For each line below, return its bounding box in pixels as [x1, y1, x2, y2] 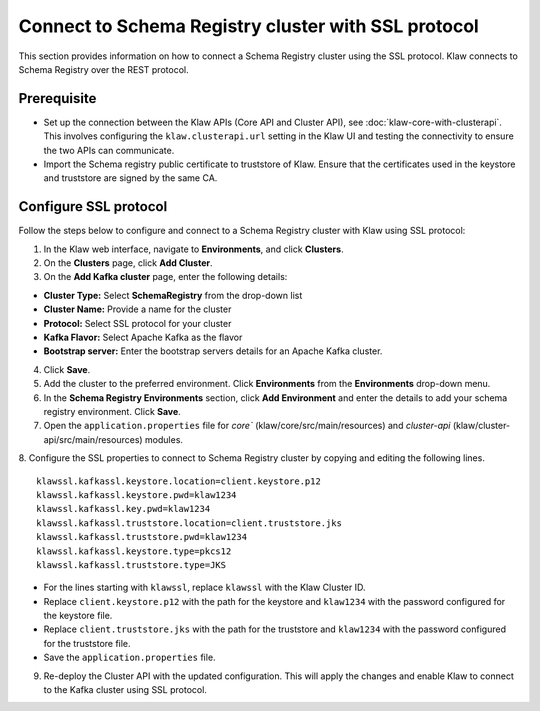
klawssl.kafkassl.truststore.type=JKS [36, 559, 227, 570]
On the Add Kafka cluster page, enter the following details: [43, 271, 288, 283]
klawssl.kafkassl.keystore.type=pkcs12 [36, 545, 232, 557]
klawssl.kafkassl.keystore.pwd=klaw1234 [36, 489, 237, 500]
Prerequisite [18, 90, 97, 107]
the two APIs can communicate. [43, 144, 175, 156]
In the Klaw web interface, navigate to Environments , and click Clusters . [43, 243, 344, 255]
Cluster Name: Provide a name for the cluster [43, 303, 232, 315]
